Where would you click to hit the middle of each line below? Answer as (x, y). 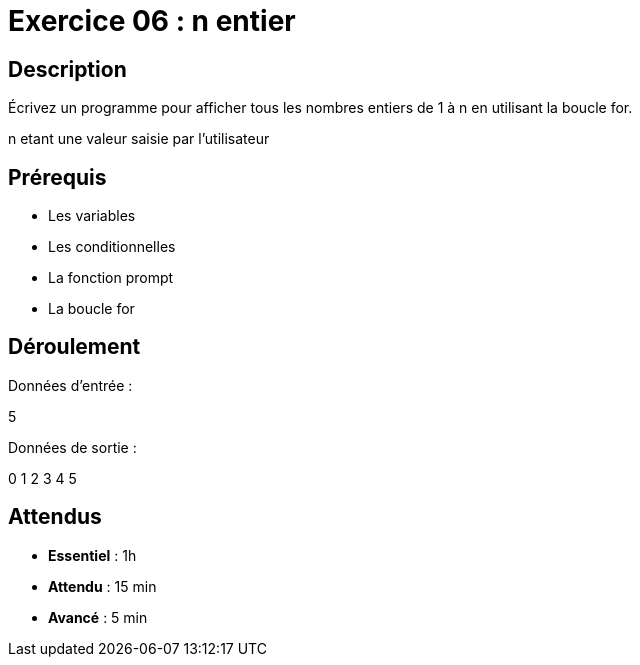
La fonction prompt (111, 278)
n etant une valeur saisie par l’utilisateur (139, 139)
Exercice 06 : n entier (152, 21)
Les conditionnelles (112, 247)
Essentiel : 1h (92, 555)
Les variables (92, 216)
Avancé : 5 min (98, 617)
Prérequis (57, 177)
